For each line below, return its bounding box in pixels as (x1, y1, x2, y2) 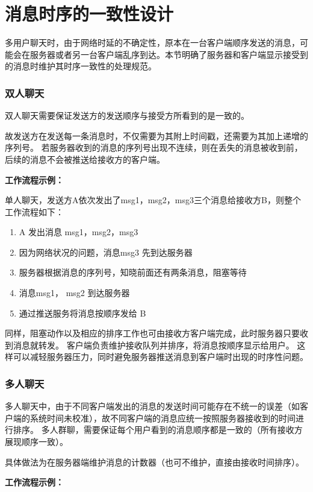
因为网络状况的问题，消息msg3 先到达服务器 (19, 245, 193, 258)
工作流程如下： (5, 205, 64, 218)
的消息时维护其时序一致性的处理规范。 (5, 60, 156, 72)
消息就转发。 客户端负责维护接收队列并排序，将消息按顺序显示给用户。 (13, 338, 294, 351)
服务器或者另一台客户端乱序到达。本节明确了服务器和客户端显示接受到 (29, 48, 308, 60)
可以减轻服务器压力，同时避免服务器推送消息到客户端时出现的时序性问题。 (13, 350, 308, 363)
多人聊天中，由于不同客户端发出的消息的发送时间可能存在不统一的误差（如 (5, 400, 300, 412)
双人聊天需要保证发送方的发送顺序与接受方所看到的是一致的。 (5, 109, 249, 122)
